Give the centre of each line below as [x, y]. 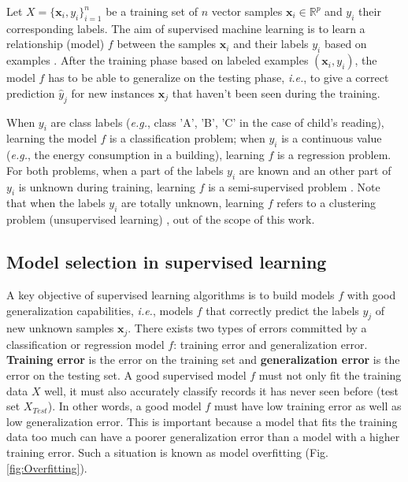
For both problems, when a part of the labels [115, 170]
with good [371, 294]
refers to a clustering [326, 203]
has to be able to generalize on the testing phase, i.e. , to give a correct [219, 78]
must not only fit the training [330, 374]
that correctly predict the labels [282, 310]
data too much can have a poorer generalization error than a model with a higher [203, 437]
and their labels [271, 44]
